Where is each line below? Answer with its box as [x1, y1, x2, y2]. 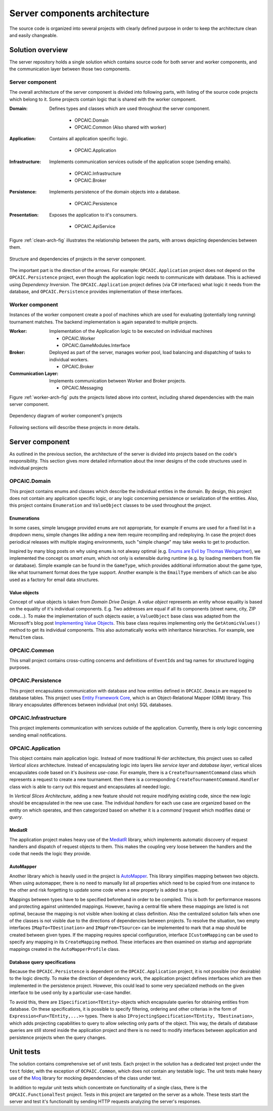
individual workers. [49, 356, 89, 362]
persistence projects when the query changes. [9, 1034, 107, 1041]
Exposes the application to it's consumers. [49, 212, 138, 218]
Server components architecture [9, 8, 150, 19]
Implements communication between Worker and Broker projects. [49, 377, 187, 384]
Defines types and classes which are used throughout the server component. [49, 105, 210, 111]
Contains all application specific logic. [49, 136, 128, 142]
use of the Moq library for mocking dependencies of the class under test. [9, 1075, 162, 1081]
